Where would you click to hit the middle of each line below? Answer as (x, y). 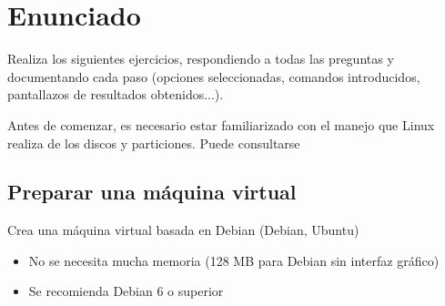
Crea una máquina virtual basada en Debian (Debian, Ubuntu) (183, 230)
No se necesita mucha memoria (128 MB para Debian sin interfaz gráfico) (234, 260)
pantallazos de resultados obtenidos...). (116, 94)
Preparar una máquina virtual (152, 192)
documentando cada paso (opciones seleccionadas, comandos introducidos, (214, 76)
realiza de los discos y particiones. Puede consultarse (154, 143)
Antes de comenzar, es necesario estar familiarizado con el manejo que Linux (221, 124)
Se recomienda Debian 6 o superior (126, 291)
